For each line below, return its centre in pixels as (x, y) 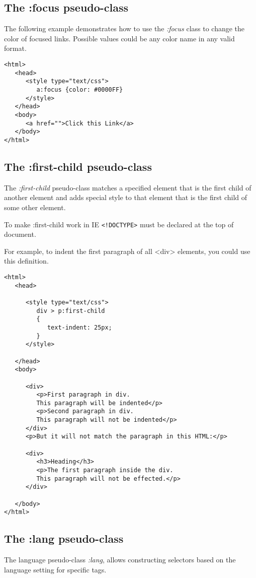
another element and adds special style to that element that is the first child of (126, 197)
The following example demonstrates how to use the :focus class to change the (124, 28)
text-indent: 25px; (79, 327)
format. (15, 48)
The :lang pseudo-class (64, 538)
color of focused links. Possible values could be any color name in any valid (119, 38)
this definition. (26, 261)
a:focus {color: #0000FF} (80, 89)
